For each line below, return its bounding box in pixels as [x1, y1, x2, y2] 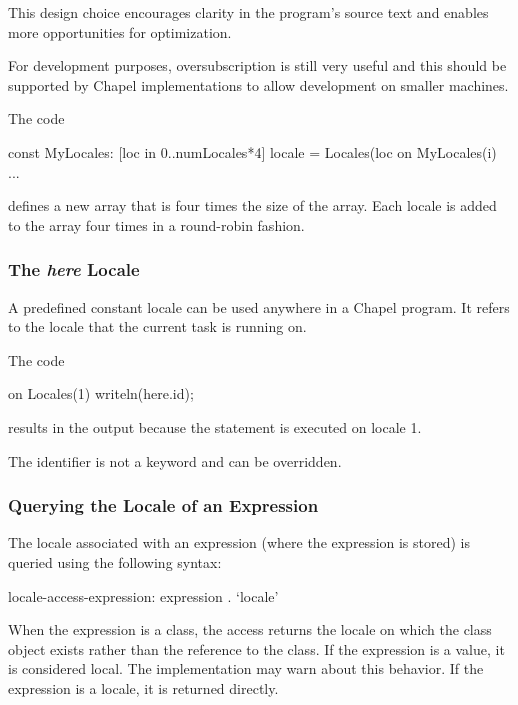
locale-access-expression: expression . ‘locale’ [8, 585, 279, 606]
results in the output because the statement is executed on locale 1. [8, 416, 422, 437]
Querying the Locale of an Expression [8, 493, 319, 518]
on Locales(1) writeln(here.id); [8, 383, 194, 404]
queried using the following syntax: [8, 551, 222, 572]
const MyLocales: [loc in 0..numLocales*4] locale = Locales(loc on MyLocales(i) [8, 141, 497, 162]
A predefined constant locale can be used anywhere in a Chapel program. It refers [8, 296, 510, 317]
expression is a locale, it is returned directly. [8, 677, 279, 698]
